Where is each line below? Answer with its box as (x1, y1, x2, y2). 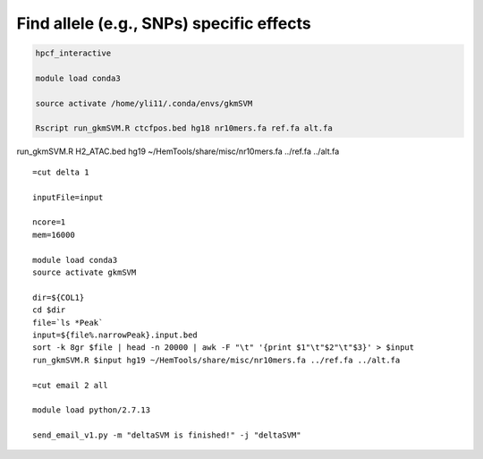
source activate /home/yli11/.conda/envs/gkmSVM (35, 98, 253, 108)
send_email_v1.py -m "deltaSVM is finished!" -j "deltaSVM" (32, 430, 301, 440)
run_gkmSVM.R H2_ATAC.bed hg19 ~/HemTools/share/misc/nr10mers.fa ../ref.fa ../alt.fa (16, 146, 340, 157)
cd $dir (32, 305, 66, 315)
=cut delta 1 (32, 166, 89, 177)
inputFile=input (32, 192, 104, 202)
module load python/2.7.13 (32, 405, 151, 415)
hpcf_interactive (35, 48, 112, 58)
